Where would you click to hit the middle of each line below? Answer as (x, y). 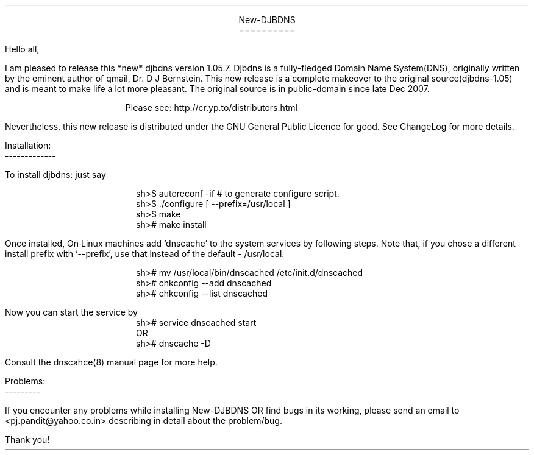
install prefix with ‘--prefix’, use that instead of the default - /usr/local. (145, 254)
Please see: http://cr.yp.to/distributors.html (212, 108)
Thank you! (27, 439)
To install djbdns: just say (55, 175)
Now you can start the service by (71, 312)
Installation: (28, 145)
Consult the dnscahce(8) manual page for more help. (111, 362)
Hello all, (22, 49)
